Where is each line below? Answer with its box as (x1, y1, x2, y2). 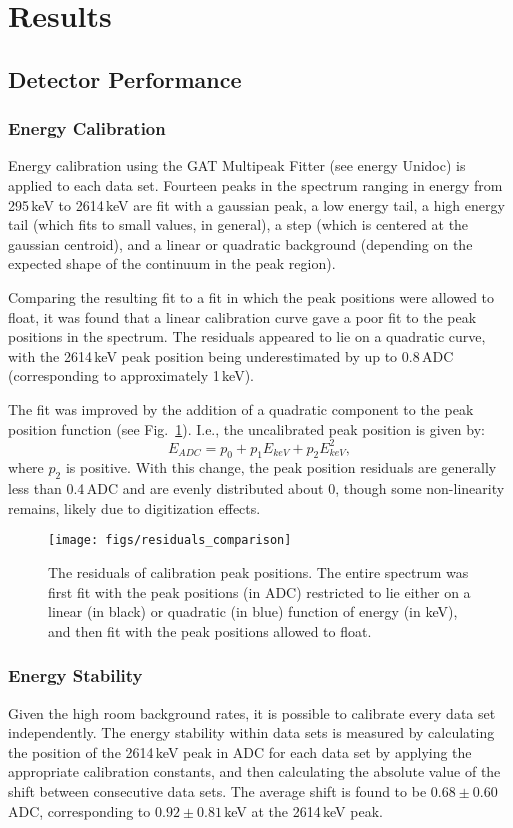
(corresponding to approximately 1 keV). (8, 365, 255, 386)
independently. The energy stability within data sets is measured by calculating (8, 722, 495, 743)
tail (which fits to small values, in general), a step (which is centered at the (8, 214, 469, 235)
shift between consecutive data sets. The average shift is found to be (8, 781, 427, 801)
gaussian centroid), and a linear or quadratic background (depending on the (8, 233, 473, 254)
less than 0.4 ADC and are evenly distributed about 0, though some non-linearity (8, 478, 505, 499)
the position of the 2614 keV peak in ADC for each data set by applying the (8, 741, 472, 762)
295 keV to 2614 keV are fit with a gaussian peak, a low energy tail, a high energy (8, 194, 505, 215)
